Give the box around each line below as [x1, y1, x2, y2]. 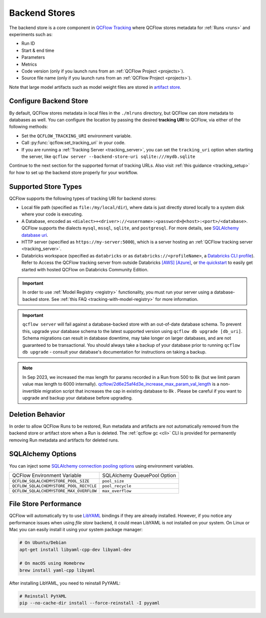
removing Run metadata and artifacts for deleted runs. [9, 437, 119, 443]
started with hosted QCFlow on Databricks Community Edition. [21, 266, 149, 272]
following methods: [9, 124, 48, 130]
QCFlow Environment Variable [12, 472, 82, 478]
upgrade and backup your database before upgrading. [22, 395, 133, 400]
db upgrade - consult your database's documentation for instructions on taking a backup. [22, 349, 207, 355]
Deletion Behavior [9, 410, 66, 419]
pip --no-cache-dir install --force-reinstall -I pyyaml [19, 600, 160, 606]
